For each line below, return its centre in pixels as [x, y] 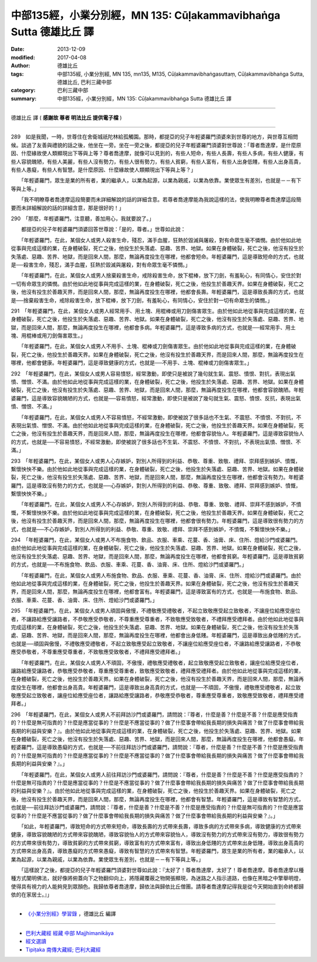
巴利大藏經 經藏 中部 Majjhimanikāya [70, 933]
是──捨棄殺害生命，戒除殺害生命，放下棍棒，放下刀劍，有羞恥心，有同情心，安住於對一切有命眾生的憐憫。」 [142, 300]
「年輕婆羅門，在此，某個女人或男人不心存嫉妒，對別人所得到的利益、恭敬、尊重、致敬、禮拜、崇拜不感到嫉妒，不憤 [161, 504]
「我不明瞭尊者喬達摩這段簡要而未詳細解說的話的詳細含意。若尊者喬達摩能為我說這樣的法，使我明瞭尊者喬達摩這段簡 [161, 200]
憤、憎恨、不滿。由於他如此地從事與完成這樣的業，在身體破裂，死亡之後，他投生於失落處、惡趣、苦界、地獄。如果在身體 [157, 382]
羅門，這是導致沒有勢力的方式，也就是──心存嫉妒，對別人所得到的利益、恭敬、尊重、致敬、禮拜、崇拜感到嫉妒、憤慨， [156, 485]
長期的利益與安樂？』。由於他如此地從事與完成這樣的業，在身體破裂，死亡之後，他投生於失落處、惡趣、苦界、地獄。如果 [156, 731]
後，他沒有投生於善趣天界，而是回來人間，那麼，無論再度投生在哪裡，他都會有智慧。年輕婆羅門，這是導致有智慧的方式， [157, 799]
